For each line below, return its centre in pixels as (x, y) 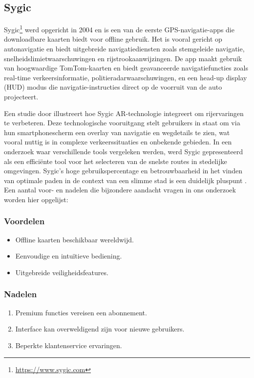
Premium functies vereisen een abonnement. (81, 312)
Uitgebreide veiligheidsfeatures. (62, 272)
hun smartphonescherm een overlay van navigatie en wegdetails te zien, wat (117, 132)
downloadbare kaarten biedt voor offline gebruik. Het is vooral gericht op (113, 39)
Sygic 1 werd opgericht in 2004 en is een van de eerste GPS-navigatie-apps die (119, 29)
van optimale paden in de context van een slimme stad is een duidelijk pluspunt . (125, 180)
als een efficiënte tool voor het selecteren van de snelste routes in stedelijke (116, 161)
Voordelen (24, 221)
